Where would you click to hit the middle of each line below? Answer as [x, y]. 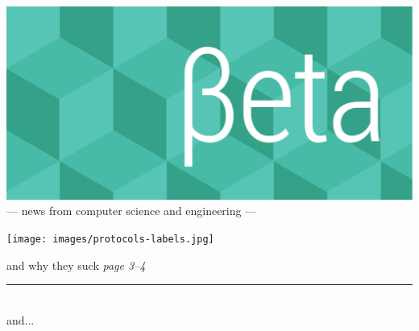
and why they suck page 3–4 [76, 265]
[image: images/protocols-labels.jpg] [110, 239]
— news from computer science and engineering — [132, 211]
